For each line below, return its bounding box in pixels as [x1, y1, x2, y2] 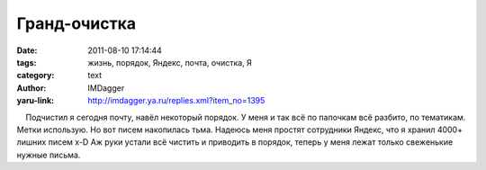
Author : [16, 82, 47, 94]
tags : [16, 57, 37, 67]
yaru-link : [16, 95, 54, 106]
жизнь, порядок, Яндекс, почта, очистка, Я [87, 57, 252, 67]
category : [16, 70, 55, 81]
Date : [16, 45, 38, 56]
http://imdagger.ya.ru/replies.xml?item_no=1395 [87, 95, 265, 106]
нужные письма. [16, 149, 81, 160]
